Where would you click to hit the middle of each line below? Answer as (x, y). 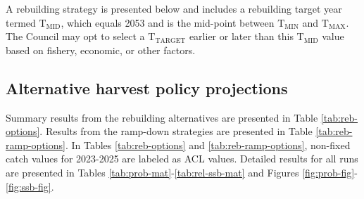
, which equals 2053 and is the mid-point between (168, 22)
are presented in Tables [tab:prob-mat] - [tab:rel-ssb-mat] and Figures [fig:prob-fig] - (182, 172)
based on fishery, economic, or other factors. (101, 50)
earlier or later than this (241, 36)
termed (21, 22)
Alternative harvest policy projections (147, 88)
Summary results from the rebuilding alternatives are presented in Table (162, 117)
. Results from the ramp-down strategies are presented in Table (176, 131)
